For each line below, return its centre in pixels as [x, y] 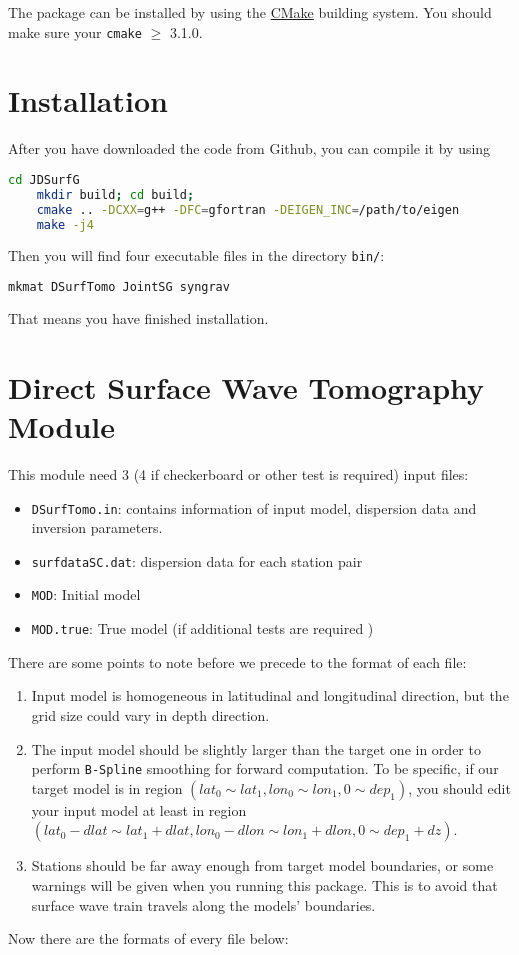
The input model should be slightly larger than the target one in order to [256, 748]
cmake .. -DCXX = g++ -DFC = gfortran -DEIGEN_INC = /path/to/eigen [248, 209]
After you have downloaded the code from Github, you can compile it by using [249, 148]
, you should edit [459, 787]
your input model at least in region [139, 809]
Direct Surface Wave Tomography [246, 386]
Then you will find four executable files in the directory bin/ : [196, 255]
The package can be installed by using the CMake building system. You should [250, 12]
